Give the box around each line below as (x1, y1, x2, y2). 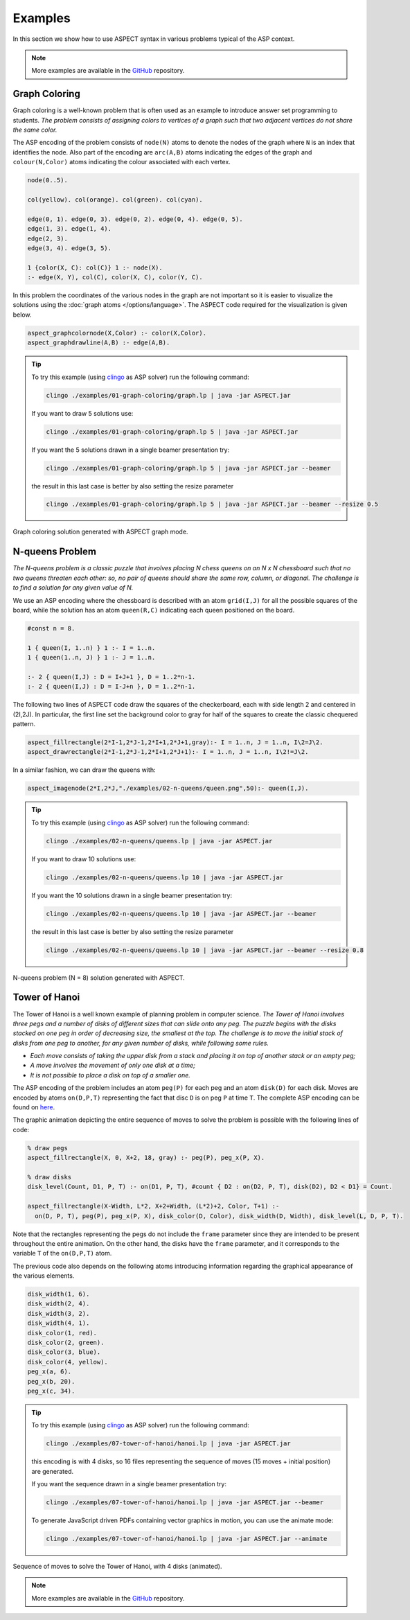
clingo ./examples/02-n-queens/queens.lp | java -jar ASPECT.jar (46, 837, 273, 845)
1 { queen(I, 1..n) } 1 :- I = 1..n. (27, 644, 156, 651)
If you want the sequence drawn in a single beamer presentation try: (31, 1480, 226, 1488)
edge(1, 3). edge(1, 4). (27, 225, 112, 233)
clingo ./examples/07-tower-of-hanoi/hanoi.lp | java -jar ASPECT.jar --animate (46, 1535, 328, 1543)
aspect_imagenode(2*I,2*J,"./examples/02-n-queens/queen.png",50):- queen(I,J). (27, 784, 309, 793)
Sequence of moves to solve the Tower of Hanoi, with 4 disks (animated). (12, 1562, 222, 1571)
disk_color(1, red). (27, 1329, 97, 1337)
